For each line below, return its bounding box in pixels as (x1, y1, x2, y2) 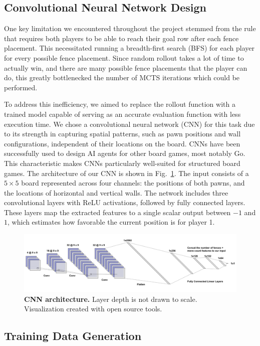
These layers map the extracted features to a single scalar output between (4, 207, 231, 217)
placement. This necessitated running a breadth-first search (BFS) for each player (4, 43, 254, 53)
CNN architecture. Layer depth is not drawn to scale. (24, 293, 197, 304)
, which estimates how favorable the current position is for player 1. (8, 217, 215, 227)
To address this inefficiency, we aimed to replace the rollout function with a (4, 99, 235, 109)
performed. (4, 82, 38, 92)
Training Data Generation (4, 328, 142, 343)
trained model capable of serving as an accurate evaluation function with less (4, 108, 241, 119)
